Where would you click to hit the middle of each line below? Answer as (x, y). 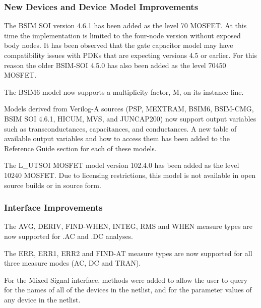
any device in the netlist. (42, 299)
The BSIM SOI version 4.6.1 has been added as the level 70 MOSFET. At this (125, 25)
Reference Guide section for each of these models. (80, 148)
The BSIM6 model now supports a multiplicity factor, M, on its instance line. (124, 91)
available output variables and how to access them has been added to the (117, 138)
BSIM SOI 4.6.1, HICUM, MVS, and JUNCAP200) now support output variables (130, 118)
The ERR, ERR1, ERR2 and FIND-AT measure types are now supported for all (128, 253)
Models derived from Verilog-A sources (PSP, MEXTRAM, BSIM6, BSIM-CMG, (129, 109)
